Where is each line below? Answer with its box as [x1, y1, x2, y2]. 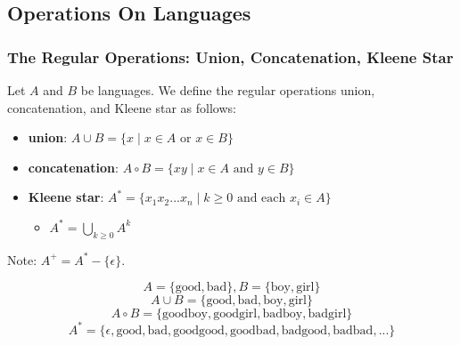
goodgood [173, 324, 225, 337]
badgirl [308, 308, 347, 321]
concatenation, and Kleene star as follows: [7, 98, 236, 116]
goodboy [161, 308, 208, 321]
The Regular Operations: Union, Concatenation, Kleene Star [7, 45, 454, 68]
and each [236, 192, 286, 205]
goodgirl [213, 308, 258, 321]
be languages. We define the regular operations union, [80, 81, 375, 99]
